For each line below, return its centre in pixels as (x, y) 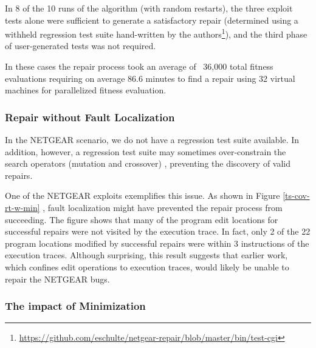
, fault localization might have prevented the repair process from (163, 207)
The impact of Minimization (75, 306)
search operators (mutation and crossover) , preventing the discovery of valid (148, 163)
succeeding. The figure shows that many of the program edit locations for (142, 219)
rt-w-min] (22, 207)
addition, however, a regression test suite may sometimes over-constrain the (146, 151)
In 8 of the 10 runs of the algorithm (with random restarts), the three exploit (149, 8)
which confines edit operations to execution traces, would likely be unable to (147, 266)
